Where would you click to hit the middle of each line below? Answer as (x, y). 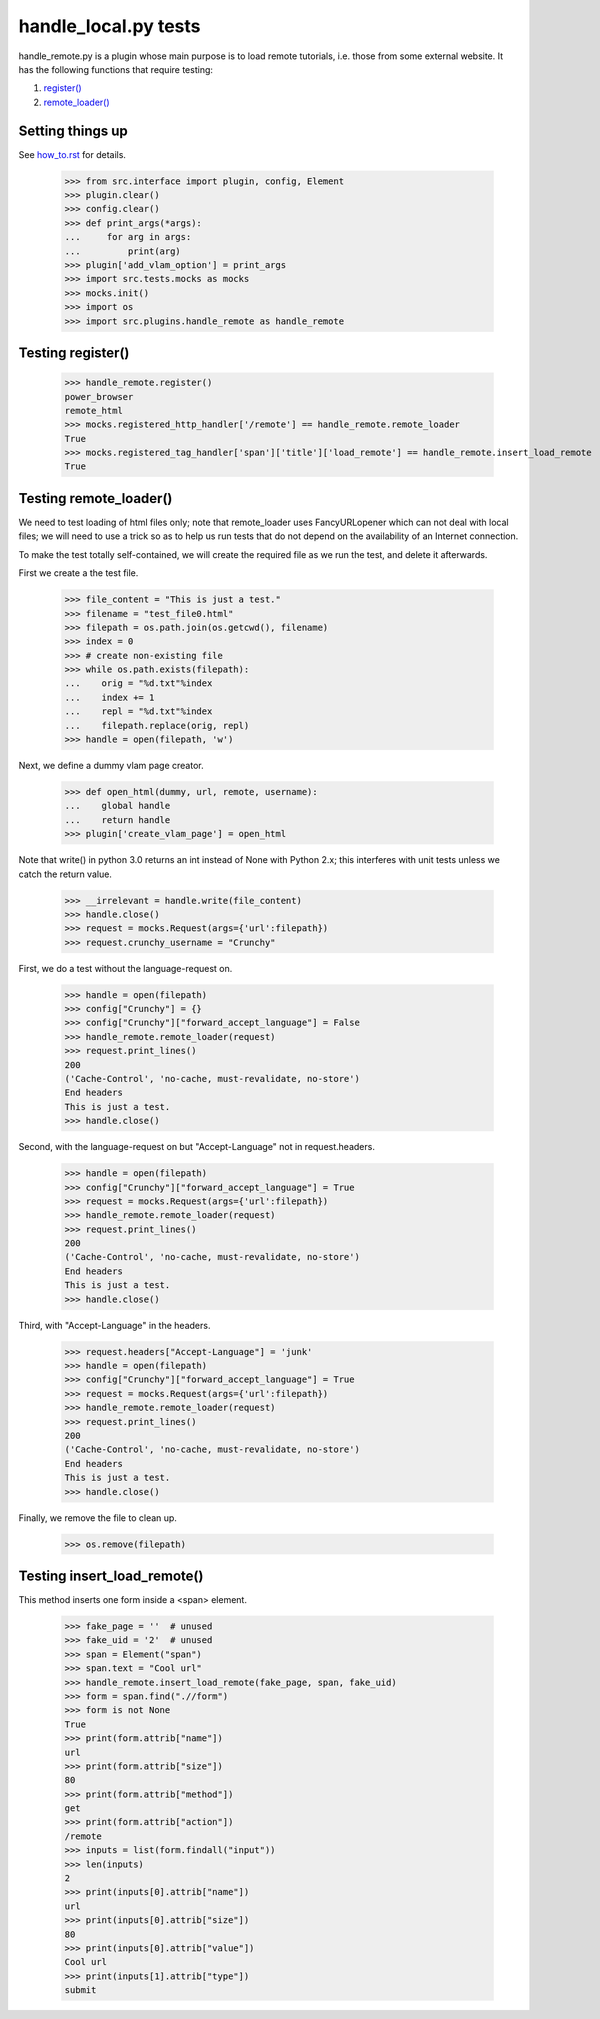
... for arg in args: (128, 237)
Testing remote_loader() (95, 498)
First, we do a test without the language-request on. (125, 968)
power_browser (99, 396)
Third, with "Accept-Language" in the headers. (114, 1325)
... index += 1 (109, 697)
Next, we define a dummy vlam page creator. (111, 765)
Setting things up (73, 130)
